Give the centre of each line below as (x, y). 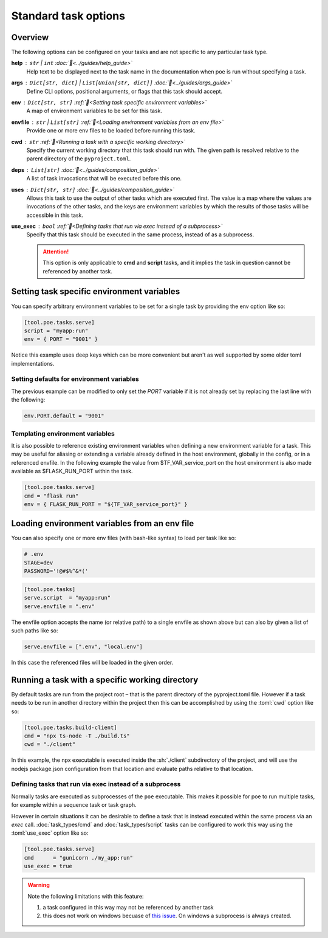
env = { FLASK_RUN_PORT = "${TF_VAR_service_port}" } (106, 504)
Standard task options (68, 16)
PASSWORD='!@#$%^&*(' (56, 571)
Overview (30, 37)
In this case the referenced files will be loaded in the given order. (92, 662)
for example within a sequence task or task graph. (74, 805)
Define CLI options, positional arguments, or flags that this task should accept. (125, 91)
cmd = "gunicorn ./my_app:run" (79, 858)
